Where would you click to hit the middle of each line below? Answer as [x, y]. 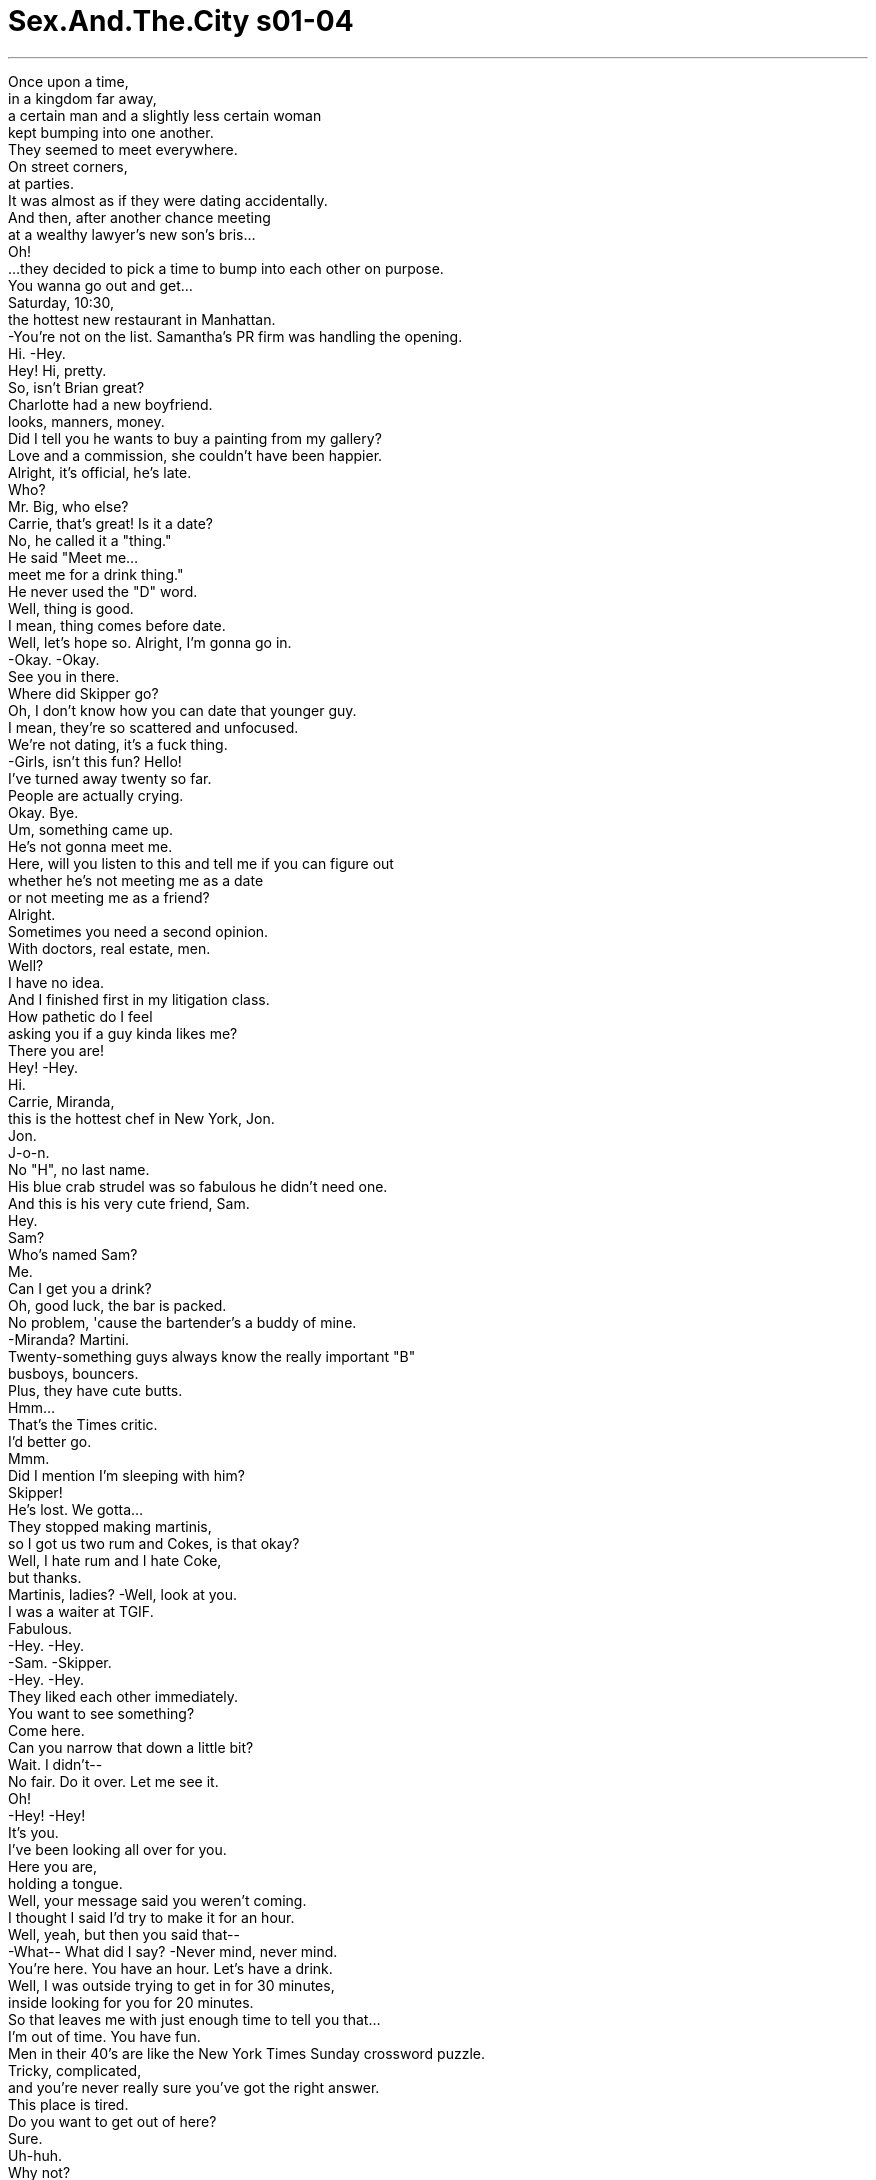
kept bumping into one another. [111, 132]
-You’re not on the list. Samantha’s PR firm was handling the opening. [235, 336]
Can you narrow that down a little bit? [131, 1747]
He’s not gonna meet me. [90, 846]
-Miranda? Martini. [69, 1339]
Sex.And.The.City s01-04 [181, 21]
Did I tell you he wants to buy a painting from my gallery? [195, 438]
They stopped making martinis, [110, 1526]
